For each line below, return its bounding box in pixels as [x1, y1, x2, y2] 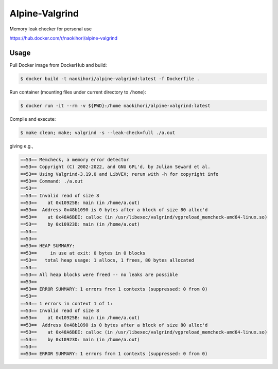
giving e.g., [9, 143, 33, 149]
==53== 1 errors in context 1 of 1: [20, 301, 113, 306]
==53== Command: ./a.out [20, 178, 83, 184]
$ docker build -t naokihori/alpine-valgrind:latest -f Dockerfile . [20, 76, 200, 82]
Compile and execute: [9, 116, 56, 122]
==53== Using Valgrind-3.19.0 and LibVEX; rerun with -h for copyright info [20, 171, 219, 177]
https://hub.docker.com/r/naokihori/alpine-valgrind [9, 35, 118, 41]
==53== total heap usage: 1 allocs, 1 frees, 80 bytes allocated [20, 257, 195, 263]
